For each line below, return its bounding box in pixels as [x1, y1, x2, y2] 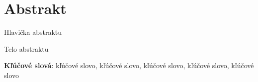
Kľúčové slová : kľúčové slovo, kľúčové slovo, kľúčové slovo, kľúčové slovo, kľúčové [4, 60, 254, 71]
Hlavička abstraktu [4, 27, 62, 37]
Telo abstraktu [4, 43, 49, 54]
